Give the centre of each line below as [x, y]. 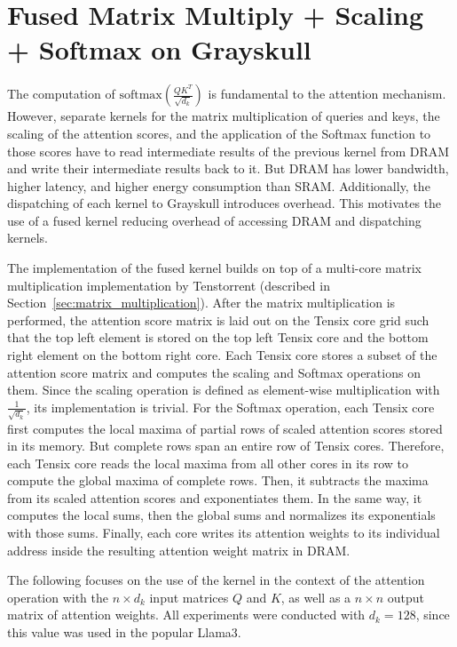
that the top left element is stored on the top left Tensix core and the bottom [218, 337]
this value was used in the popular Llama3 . [124, 632]
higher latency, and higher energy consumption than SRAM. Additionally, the [219, 185]
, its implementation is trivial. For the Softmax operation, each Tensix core [230, 407]
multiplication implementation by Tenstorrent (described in [169, 285]
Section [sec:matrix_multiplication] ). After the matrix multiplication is [201, 303]
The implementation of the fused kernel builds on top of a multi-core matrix [214, 268]
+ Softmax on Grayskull [159, 49]
